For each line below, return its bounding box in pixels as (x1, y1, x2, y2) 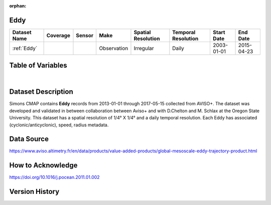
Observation (99, 45, 128, 52)
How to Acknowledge (9, 161, 78, 170)
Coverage (46, 32, 70, 39)
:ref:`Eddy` (12, 45, 38, 52)
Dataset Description (9, 88, 73, 96)
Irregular (133, 45, 154, 52)
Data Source (9, 135, 49, 143)
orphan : (9, 3, 27, 9)
